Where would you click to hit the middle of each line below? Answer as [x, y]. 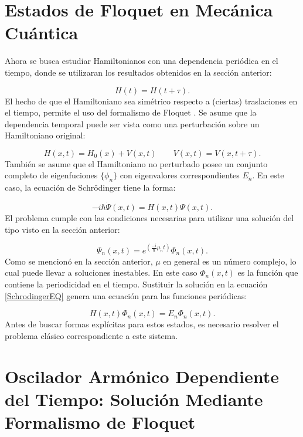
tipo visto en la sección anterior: [62, 229]
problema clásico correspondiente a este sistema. [91, 335]
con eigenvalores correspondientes [180, 175]
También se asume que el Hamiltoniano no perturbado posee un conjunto [136, 163]
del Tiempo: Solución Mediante [134, 399]
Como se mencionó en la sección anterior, [79, 261]
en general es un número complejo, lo [230, 261]
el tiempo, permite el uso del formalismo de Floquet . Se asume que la [131, 112]
